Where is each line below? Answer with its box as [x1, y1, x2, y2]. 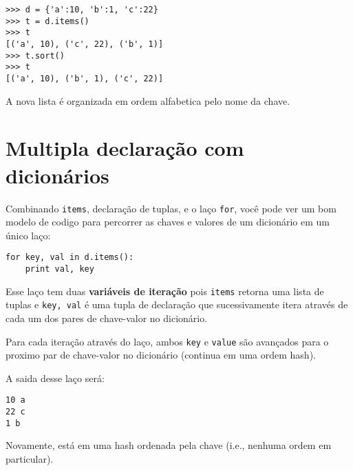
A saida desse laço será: [6, 370, 105, 385]
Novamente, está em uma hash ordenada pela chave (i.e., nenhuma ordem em [6, 438, 332, 452]
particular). [6, 451, 54, 465]
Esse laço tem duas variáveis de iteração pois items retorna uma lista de [6, 283, 324, 298]
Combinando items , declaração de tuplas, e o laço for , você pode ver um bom [6, 201, 336, 215]
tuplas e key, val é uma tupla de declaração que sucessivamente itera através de [6, 297, 348, 312]
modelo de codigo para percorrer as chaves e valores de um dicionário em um [6, 214, 330, 229]
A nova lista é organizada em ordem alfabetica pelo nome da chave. [6, 93, 290, 108]
